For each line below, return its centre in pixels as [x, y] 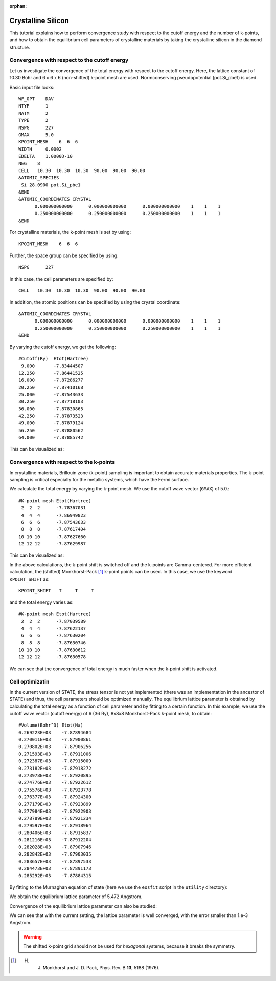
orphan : [18, 6]
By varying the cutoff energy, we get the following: [63, 347]
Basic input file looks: [32, 87]
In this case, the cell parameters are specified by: [61, 279]
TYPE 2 [33, 121]
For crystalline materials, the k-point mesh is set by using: [70, 232]
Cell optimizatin [29, 682]
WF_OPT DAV [36, 99]
